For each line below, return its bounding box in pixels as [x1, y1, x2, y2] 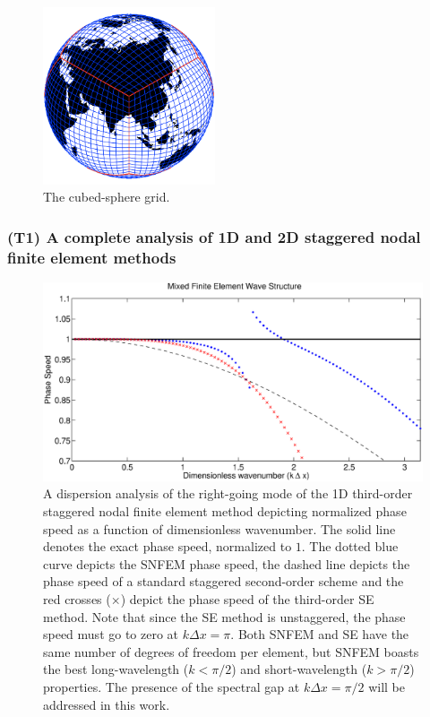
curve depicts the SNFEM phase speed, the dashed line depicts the [43, 554, 410, 573]
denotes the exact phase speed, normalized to [43, 537, 292, 556]
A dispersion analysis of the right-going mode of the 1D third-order [43, 484, 413, 503]
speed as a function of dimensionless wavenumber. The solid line [43, 519, 396, 538]
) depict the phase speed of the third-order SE [120, 590, 374, 609]
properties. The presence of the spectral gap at [43, 677, 300, 695]
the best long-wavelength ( [43, 660, 189, 678]
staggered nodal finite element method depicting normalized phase [43, 502, 407, 521]
